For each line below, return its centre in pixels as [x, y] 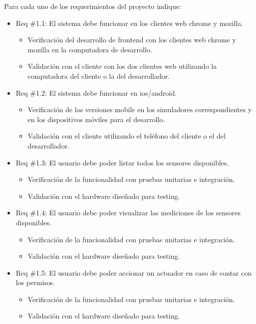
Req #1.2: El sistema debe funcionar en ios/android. [96, 92]
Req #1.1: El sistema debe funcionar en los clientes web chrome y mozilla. [129, 23]
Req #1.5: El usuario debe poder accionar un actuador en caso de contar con [134, 272]
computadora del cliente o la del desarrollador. [99, 76]
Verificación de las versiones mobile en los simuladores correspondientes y [140, 109]
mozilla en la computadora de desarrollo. [90, 49]
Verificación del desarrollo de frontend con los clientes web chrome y [132, 40]
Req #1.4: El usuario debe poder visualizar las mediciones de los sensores [128, 213]
